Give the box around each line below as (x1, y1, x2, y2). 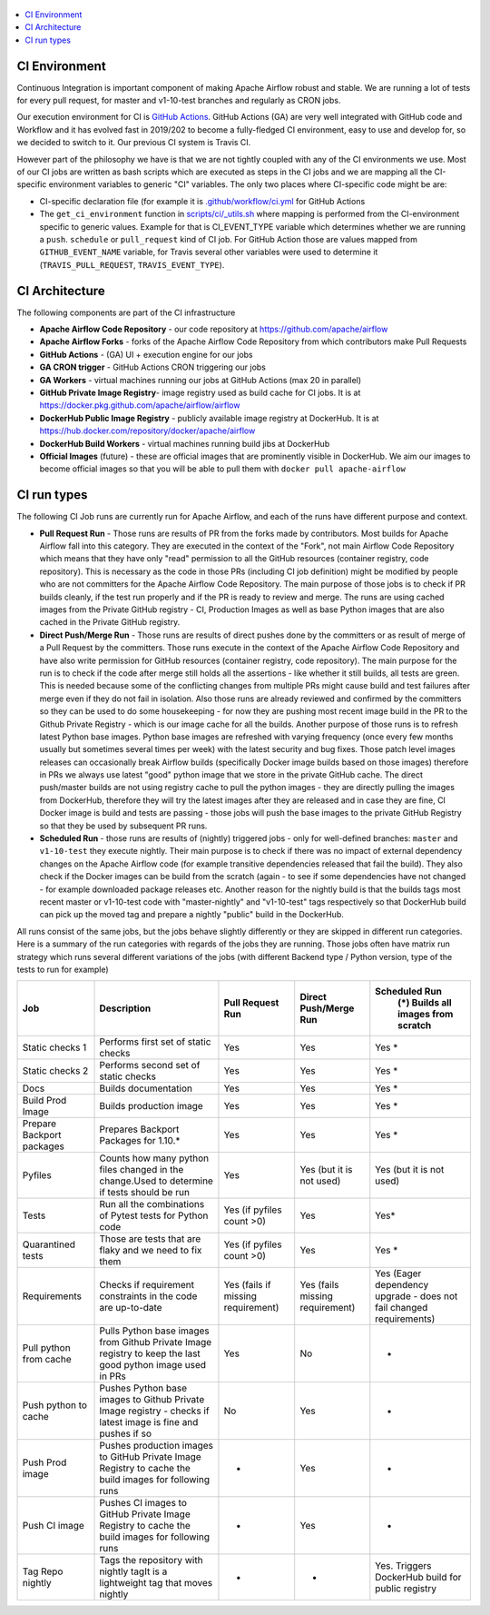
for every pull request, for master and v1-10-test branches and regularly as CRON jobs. (16, 95, 341, 106)
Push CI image (22, 1520, 85, 1532)
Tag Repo (22, 1565, 64, 1578)
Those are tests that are (99, 1233, 201, 1245)
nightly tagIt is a (99, 1565, 168, 1578)
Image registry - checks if (99, 1404, 210, 1417)
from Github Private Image (99, 1336, 212, 1349)
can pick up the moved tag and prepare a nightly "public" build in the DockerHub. (39, 909, 344, 920)
